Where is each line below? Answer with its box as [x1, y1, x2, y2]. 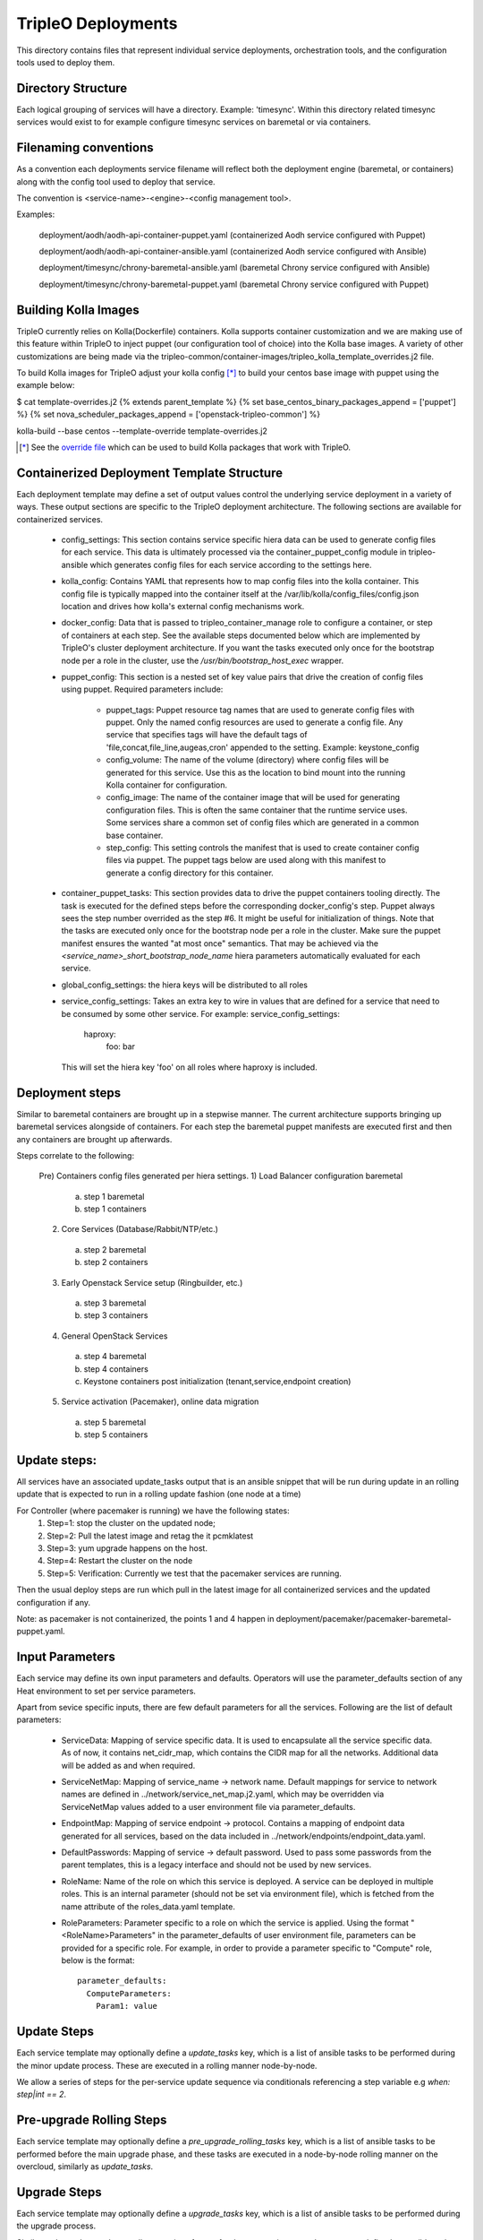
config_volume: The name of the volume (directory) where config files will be [106, 754, 389, 765]
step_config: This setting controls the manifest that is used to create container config [106, 842, 419, 853]
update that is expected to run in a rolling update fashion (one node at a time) [16, 1488, 301, 1500]
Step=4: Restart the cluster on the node [47, 1555, 193, 1566]
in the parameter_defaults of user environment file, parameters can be [157, 1930, 416, 1941]
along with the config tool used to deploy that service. [16, 176, 216, 187]
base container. [106, 830, 164, 840]
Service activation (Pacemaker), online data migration [61, 1396, 259, 1407]
